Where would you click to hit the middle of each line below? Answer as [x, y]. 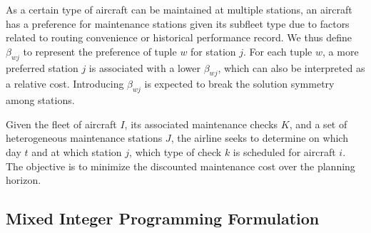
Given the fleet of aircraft [61, 124]
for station [213, 51]
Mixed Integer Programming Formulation [163, 218]
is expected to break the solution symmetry [239, 84]
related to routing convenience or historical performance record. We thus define [179, 37]
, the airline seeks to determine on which [259, 138]
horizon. [24, 180]
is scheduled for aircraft [284, 151]
